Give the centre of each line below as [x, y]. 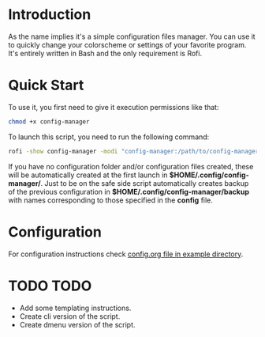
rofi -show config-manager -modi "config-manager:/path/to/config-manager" [135, 151]
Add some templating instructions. [75, 308]
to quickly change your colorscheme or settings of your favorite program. [127, 44]
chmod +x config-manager [49, 121]
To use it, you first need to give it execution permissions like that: [114, 107]
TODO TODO [50, 286]
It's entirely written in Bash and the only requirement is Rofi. [105, 53]
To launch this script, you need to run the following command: [109, 137]
